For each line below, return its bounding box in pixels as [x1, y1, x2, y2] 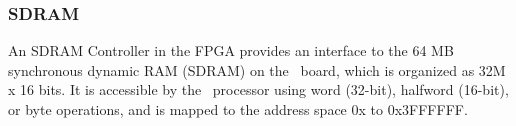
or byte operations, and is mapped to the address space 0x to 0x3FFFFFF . [8, 99, 468, 119]
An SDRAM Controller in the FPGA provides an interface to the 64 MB [8, 40, 454, 61]
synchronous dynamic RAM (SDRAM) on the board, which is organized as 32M [8, 59, 506, 80]
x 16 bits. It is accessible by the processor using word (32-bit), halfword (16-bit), [8, 79, 509, 100]
